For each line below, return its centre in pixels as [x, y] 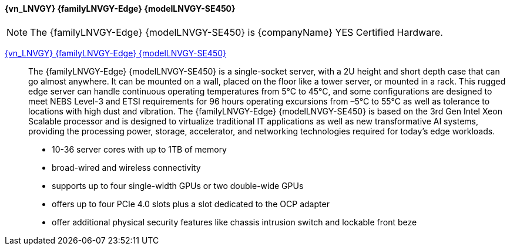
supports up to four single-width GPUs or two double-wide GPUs [178, 185]
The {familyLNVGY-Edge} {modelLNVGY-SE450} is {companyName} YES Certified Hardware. [236, 32]
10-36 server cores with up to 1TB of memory [139, 149]
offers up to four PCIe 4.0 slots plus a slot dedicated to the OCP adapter [191, 204]
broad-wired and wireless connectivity [126, 167]
